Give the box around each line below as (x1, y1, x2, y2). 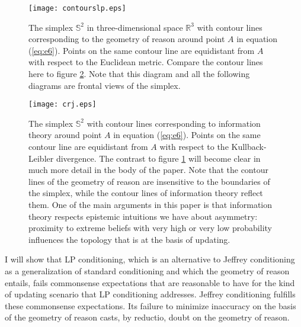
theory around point (28, 129, 102, 141)
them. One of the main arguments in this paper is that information (28, 198, 273, 211)
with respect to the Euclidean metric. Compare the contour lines (28, 56, 263, 68)
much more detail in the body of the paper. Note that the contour (28, 163, 268, 176)
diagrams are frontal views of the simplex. (28, 79, 181, 91)
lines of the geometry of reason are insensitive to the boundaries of (28, 175, 270, 187)
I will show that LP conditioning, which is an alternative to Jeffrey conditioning (5, 253, 295, 265)
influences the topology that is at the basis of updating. (28, 233, 230, 245)
